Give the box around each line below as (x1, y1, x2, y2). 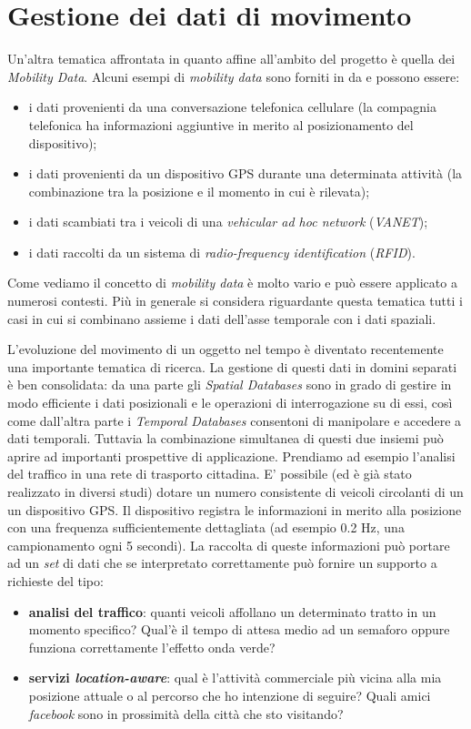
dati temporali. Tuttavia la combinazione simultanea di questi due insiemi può (7, 429, 444, 448)
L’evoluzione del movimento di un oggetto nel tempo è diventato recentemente (7, 339, 444, 359)
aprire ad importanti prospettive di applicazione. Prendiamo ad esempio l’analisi (7, 446, 456, 465)
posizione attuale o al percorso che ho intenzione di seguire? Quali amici (28, 685, 431, 704)
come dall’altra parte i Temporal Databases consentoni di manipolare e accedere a (7, 410, 462, 430)
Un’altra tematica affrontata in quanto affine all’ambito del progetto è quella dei (7, 49, 456, 68)
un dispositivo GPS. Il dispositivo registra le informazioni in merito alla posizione (7, 500, 462, 519)
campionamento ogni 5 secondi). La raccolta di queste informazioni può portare (7, 535, 450, 554)
